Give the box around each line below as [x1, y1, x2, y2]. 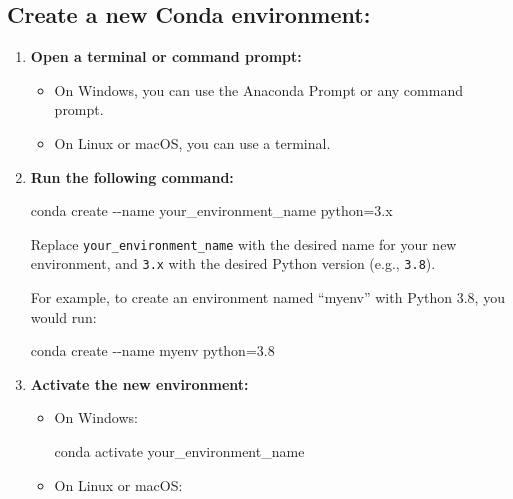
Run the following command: [30, 166, 234, 187]
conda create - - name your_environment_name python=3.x [30, 200, 393, 221]
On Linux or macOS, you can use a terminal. [54, 132, 331, 153]
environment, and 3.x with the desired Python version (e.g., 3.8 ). [30, 253, 436, 274]
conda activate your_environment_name [54, 441, 305, 462]
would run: [30, 306, 97, 327]
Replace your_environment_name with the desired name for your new [30, 233, 457, 254]
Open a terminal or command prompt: [30, 46, 302, 67]
